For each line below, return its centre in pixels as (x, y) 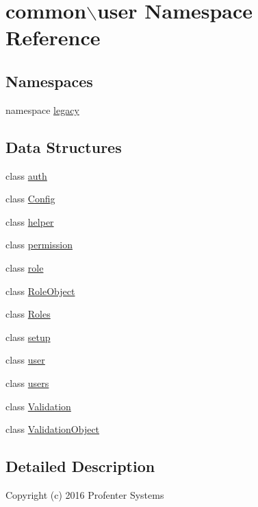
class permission (39, 245)
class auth (26, 175)
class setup (28, 337)
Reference (53, 37)
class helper (30, 221)
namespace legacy (42, 109)
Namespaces (49, 81)
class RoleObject (40, 291)
